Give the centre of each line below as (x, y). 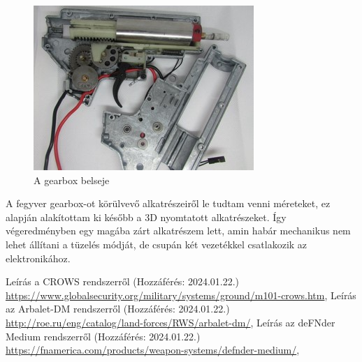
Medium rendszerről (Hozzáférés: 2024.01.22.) (103, 336)
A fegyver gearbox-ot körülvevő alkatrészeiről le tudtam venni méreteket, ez (168, 203)
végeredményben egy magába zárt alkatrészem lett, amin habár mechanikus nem (178, 231)
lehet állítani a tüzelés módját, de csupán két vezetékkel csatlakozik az (157, 244)
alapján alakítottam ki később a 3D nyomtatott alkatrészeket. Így (146, 217)
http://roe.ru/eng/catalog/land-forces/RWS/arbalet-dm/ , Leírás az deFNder (171, 322)
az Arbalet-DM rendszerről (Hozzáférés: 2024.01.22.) (118, 309)
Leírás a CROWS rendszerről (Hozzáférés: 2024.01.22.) (123, 281)
